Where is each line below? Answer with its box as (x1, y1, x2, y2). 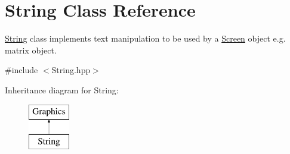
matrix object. (5, 43, 57, 56)
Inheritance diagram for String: (5, 83, 119, 96)
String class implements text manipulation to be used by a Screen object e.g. (5, 32, 286, 45)
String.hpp (51, 64, 91, 76)
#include (5, 64, 38, 76)
